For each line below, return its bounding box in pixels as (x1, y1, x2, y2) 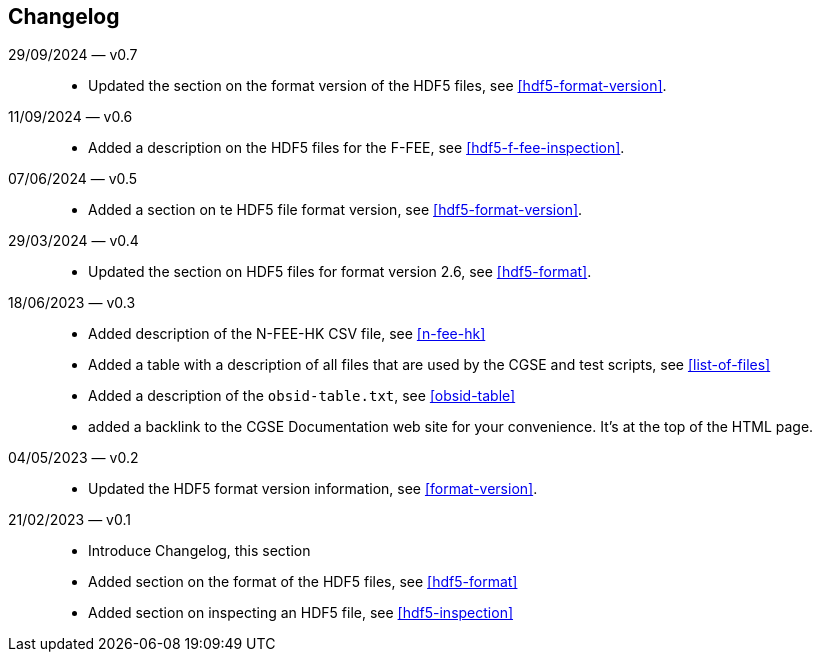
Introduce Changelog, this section (88, 542, 311, 560)
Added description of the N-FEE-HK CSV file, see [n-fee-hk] (88, 325, 486, 343)
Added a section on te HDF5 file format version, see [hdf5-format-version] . (88, 201, 583, 219)
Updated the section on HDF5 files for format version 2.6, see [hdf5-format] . (88, 263, 592, 281)
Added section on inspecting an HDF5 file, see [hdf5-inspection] (88, 604, 514, 622)
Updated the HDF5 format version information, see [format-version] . (88, 480, 538, 498)
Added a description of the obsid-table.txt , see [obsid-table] (88, 387, 516, 405)
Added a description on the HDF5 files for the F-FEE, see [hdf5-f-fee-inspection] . (88, 139, 625, 157)
